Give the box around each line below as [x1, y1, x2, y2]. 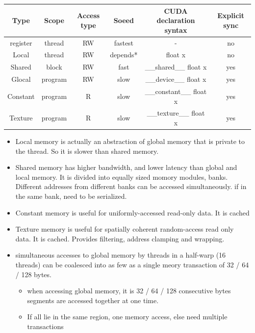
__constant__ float [145, 86, 207, 96]
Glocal [11, 74, 31, 84]
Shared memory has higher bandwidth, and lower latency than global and [15, 162, 237, 172]
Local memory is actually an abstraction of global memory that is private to [15, 136, 245, 146]
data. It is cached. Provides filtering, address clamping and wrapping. [15, 233, 225, 243]
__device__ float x [145, 74, 206, 84]
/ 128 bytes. [15, 269, 51, 279]
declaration [156, 15, 195, 25]
